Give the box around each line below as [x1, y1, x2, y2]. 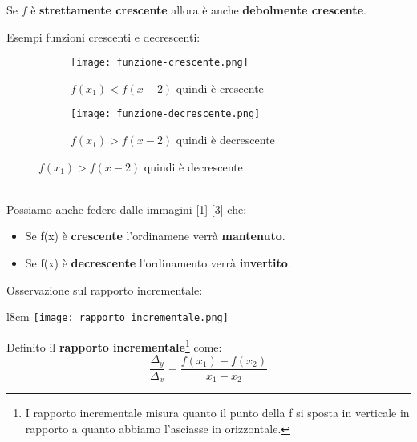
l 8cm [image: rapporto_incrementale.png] [6, 308, 229, 325]
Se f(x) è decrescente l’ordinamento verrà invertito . [25, 255, 291, 271]
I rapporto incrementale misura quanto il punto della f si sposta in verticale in [25, 404, 410, 421]
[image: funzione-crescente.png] [71, 57, 249, 69]
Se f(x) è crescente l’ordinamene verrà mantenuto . [25, 227, 285, 244]
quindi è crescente [176, 79, 264, 96]
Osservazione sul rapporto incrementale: [6, 281, 203, 298]
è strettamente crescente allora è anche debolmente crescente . [30, 2, 366, 18]
